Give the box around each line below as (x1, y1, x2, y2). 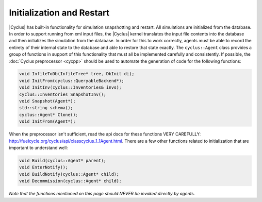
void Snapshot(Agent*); (19, 99, 76, 104)
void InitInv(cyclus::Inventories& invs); (19, 85, 122, 90)
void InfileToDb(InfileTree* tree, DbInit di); (19, 71, 134, 77)
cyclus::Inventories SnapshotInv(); (19, 91, 107, 97)
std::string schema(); (19, 105, 73, 111)
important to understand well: (9, 145, 68, 151)
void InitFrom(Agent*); (19, 119, 76, 124)
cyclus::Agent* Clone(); (19, 112, 79, 118)
